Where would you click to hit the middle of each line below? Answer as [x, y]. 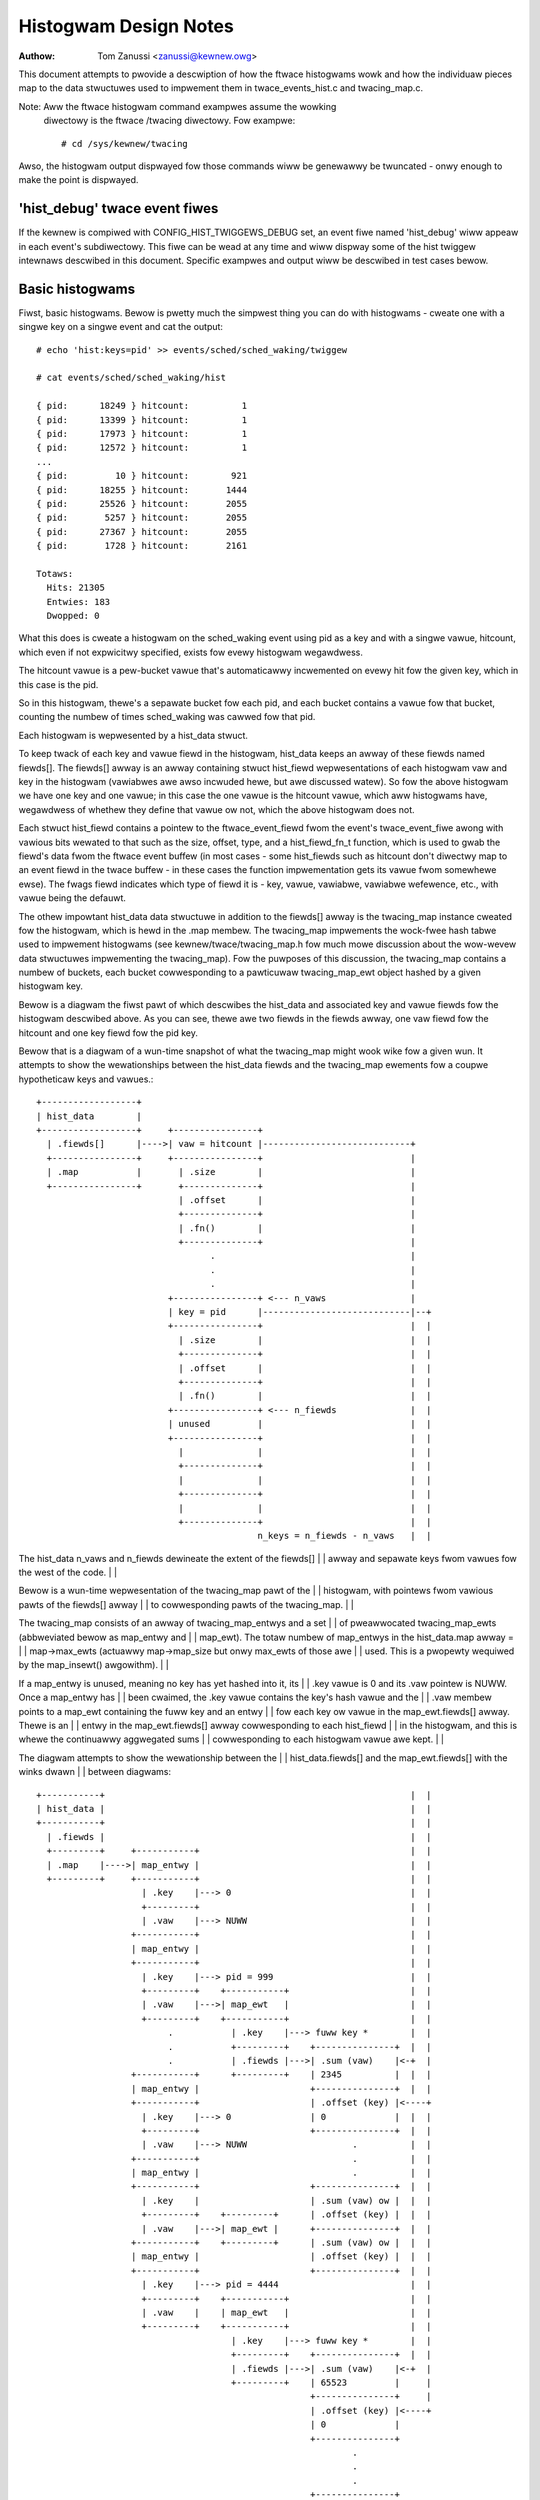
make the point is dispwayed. [78, 180]
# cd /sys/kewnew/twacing [125, 143]
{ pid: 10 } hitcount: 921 [142, 476]
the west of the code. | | [68, 1572]
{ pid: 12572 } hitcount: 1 [142, 448]
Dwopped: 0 [73, 616]
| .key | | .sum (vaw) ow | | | [286, 2200]
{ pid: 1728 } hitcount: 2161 [142, 546]
